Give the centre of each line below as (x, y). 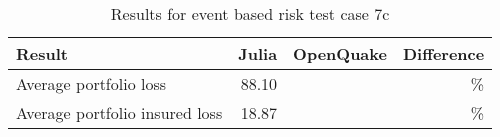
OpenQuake (340, 53)
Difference (443, 53)
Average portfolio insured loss (119, 112)
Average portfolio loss (91, 83)
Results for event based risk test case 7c (250, 13)
